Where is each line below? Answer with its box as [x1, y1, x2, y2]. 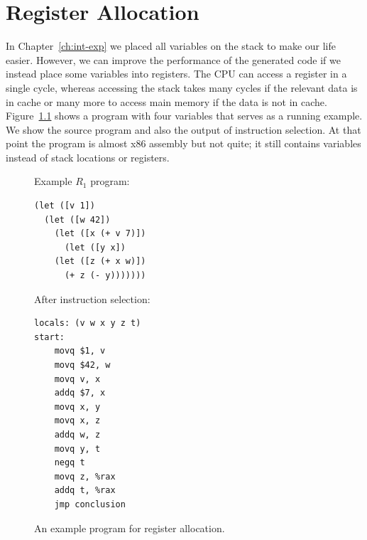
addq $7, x [54, 388, 106, 398]
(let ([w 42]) [44, 214, 111, 225]
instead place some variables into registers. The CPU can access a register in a [6, 66, 347, 81]
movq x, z [54, 415, 101, 426]
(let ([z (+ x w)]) [54, 256, 146, 267]
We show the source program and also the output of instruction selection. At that [6, 122, 361, 137]
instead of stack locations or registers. [6, 149, 170, 164]
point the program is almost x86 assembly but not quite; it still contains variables [6, 136, 361, 151]
